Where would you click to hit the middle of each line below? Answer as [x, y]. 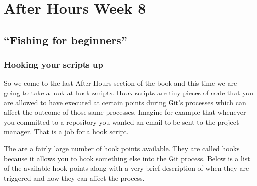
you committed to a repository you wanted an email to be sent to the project [122, 122]
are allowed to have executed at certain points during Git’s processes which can [125, 102]
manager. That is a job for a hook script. [66, 132]
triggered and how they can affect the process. [74, 177]
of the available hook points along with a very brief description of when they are [127, 168]
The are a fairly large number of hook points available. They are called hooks [122, 148]
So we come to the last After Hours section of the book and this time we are [121, 83]
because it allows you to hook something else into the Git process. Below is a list [127, 158]
